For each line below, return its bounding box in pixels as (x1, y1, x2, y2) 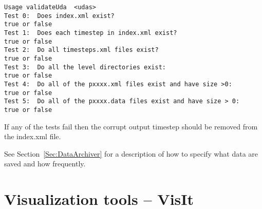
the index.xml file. (4, 131, 61, 142)
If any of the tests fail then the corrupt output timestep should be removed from (4, 121, 258, 131)
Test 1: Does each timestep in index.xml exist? (4, 29, 177, 36)
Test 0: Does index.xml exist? (4, 12, 115, 20)
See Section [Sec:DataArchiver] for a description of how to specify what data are (4, 148, 258, 159)
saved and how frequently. (4, 158, 86, 169)
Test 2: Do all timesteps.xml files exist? (4, 46, 159, 54)
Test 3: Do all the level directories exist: (4, 63, 166, 71)
